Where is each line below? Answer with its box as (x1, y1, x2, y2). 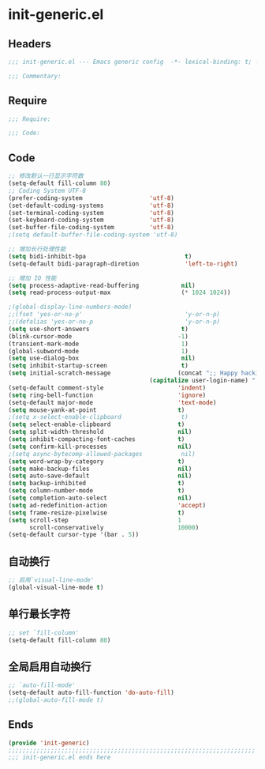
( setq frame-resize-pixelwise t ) (8, 508, 185, 517)
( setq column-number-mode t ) (8, 487, 185, 495)
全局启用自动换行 (8, 660, 91, 673)
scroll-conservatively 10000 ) (28, 523, 200, 531)
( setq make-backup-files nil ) (8, 465, 192, 473)
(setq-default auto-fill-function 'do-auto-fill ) (8, 689, 175, 697)
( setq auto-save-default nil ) (8, 472, 192, 480)
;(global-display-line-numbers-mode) (8, 303, 132, 311)
